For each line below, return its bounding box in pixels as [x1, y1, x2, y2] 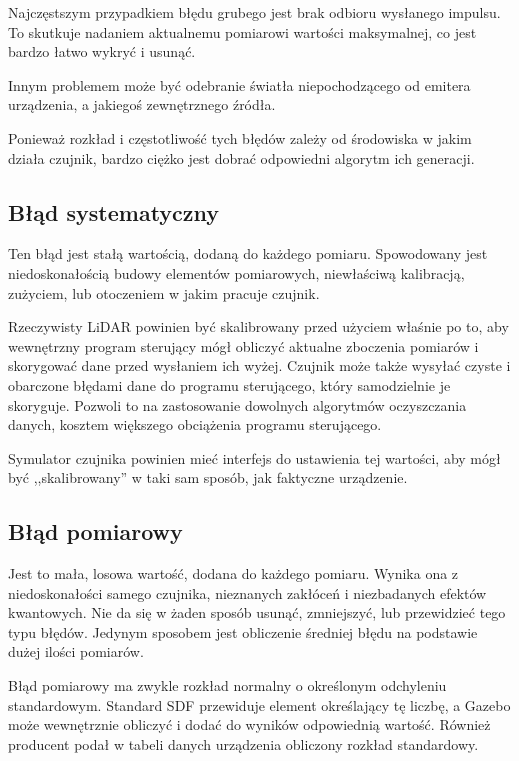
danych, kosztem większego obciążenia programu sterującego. [8, 414, 382, 435]
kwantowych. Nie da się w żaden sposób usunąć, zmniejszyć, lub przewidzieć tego [8, 602, 506, 623]
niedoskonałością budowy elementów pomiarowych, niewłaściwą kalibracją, [8, 262, 465, 283]
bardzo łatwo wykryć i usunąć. [8, 41, 196, 62]
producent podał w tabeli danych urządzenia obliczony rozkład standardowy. [8, 733, 479, 754]
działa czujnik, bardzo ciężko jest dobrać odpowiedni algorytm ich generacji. [8, 147, 475, 168]
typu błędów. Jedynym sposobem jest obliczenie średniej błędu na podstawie [8, 621, 478, 642]
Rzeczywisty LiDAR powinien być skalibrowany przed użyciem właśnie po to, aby [8, 316, 509, 337]
